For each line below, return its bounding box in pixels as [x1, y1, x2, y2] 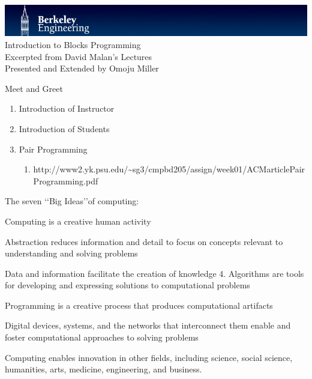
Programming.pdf [33, 174, 98, 187]
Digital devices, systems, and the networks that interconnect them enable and [5, 319, 291, 332]
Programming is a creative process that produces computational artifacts [5, 299, 273, 311]
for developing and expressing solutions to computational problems [5, 279, 250, 291]
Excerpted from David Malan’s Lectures [5, 50, 152, 62]
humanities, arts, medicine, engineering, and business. [5, 363, 202, 375]
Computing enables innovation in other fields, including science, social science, [5, 351, 293, 363]
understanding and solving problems [5, 247, 138, 259]
